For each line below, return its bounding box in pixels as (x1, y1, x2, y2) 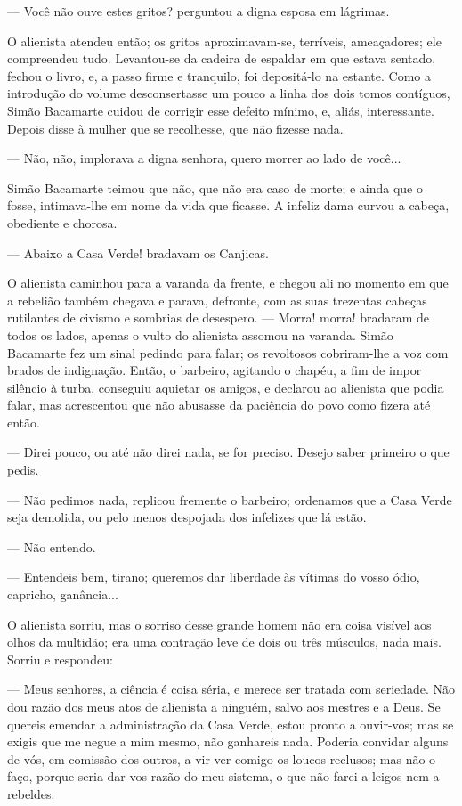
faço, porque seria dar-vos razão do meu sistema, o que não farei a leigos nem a (7, 767, 440, 786)
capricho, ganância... (7, 585, 118, 604)
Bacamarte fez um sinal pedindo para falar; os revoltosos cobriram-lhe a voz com (7, 343, 449, 362)
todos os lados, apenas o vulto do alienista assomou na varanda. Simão (7, 325, 393, 344)
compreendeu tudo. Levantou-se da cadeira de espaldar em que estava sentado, (7, 49, 436, 68)
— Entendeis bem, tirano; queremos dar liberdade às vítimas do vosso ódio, (7, 567, 420, 586)
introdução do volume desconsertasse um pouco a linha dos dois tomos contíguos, (7, 84, 450, 102)
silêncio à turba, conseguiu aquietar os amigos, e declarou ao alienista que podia (7, 378, 444, 396)
